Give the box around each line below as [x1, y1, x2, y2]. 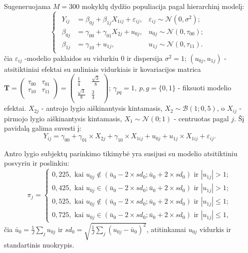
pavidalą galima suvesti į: [4, 123, 81, 133]
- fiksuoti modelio [178, 82, 232, 93]
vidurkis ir [199, 224, 231, 234]
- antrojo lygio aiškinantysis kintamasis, [41, 103, 163, 113]
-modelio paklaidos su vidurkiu [24, 52, 119, 63]
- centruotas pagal [174, 113, 229, 123]
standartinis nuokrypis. [4, 240, 74, 250]
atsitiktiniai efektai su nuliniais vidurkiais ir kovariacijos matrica [4, 63, 201, 74]
